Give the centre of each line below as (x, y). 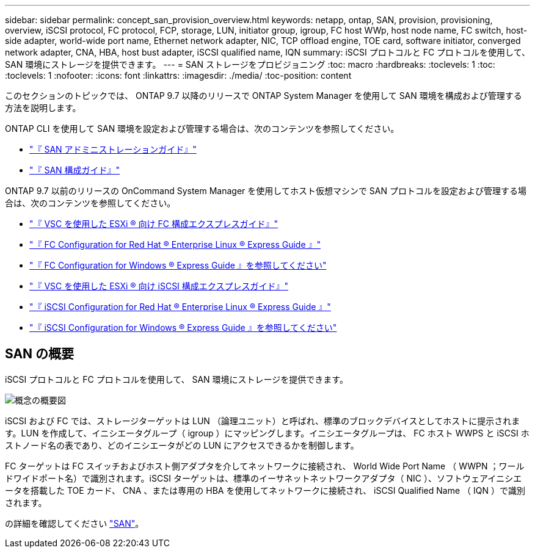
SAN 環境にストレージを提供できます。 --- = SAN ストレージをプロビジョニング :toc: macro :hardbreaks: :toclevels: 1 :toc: (250, 64)
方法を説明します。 (43, 108)
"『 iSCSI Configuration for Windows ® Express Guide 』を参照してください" (183, 327)
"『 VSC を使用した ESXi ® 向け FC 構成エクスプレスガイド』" (154, 224)
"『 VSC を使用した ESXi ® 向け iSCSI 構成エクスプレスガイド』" (159, 286)
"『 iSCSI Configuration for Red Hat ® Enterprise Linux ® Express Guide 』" (180, 307)
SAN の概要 (40, 354)
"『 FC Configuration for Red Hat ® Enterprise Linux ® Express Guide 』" (175, 244)
